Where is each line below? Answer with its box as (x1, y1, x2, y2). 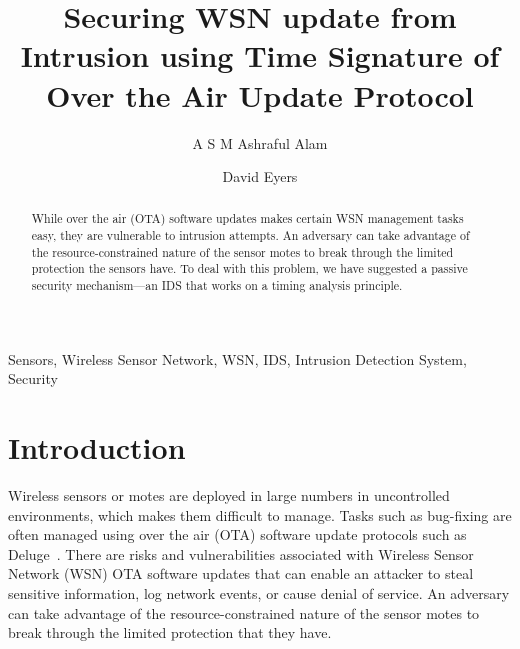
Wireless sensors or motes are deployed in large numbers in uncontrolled (8, 485, 450, 506)
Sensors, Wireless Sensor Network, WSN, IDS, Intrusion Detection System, (8, 348, 467, 369)
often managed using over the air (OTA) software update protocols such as (8, 524, 467, 545)
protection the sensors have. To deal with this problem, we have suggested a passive (31, 260, 468, 277)
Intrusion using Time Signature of (20, 35, 500, 76)
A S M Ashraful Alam (192, 132, 328, 153)
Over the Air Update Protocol (46, 74, 474, 115)
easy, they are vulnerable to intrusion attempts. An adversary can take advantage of (31, 227, 470, 244)
